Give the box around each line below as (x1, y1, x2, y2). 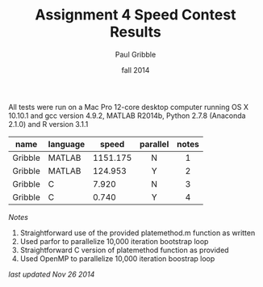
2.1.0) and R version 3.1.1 (8, 119, 89, 129)
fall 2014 (121, 65, 150, 74)
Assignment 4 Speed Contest (35, 6, 236, 24)
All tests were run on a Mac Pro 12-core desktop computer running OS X (8, 102, 248, 112)
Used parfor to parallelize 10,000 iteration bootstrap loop (19, 236, 209, 246)
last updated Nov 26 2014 (8, 269, 95, 279)
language (48, 138, 86, 150)
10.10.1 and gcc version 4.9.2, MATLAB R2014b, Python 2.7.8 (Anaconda (8, 111, 246, 120)
